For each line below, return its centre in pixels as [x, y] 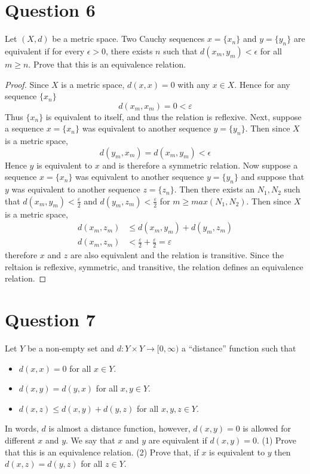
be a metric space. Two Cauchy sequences [128, 39]
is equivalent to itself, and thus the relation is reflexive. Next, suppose [174, 116]
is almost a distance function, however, [119, 428]
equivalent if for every [45, 51]
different [20, 440]
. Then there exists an [214, 189]
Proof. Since [27, 84]
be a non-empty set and [71, 348]
